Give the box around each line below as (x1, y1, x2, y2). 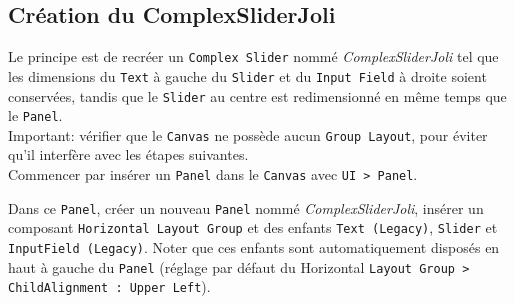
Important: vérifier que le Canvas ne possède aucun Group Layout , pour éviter (8, 124, 488, 145)
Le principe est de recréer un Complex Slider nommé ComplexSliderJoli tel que (8, 46, 499, 67)
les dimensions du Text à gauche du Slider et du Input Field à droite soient (8, 65, 487, 86)
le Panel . (8, 105, 63, 126)
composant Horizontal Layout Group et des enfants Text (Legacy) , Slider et (8, 217, 498, 238)
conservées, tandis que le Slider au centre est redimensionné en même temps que (8, 85, 507, 106)
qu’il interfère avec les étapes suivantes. (8, 144, 249, 165)
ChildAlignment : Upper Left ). (8, 276, 211, 297)
